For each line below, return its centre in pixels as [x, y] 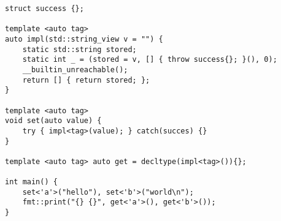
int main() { [31, 182]
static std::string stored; [79, 49]
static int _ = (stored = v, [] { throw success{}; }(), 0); [150, 60]
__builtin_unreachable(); [75, 69]
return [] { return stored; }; [86, 80]
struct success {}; [44, 9]
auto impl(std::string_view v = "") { [84, 39]
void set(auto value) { [53, 121]
